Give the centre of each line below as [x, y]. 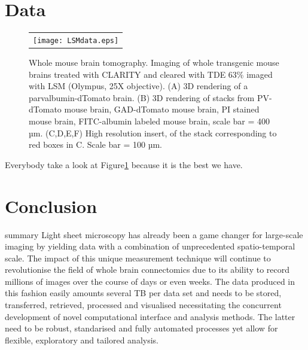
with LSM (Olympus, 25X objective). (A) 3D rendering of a [138, 86]
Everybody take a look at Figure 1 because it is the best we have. [124, 164]
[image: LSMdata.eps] [76, 40]
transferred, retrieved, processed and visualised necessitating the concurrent [143, 305]
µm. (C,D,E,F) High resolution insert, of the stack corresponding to [153, 133]
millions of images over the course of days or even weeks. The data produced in [150, 281]
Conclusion [51, 206]
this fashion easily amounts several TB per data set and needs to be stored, [143, 293]
